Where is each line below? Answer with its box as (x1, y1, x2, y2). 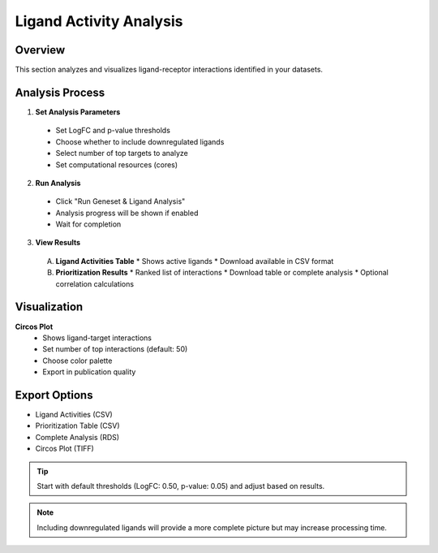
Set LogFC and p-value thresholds (55, 126, 170, 136)
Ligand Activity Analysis (15, 12, 183, 30)
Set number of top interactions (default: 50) (42, 344, 188, 354)
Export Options (15, 388, 93, 402)
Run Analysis (35, 178, 81, 188)
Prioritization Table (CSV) (35, 421, 121, 430)
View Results (35, 238, 81, 248)
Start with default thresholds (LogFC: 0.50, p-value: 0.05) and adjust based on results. (36, 481, 325, 490)
